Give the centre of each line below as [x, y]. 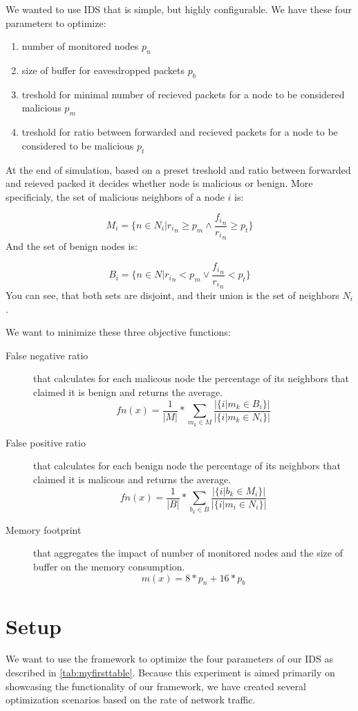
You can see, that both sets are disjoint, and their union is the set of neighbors [172, 295]
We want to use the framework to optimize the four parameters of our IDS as [169, 659]
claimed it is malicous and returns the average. [132, 479]
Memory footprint [44, 529]
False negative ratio [47, 355]
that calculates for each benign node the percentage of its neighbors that [187, 466]
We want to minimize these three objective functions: [118, 332]
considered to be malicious [78, 145]
